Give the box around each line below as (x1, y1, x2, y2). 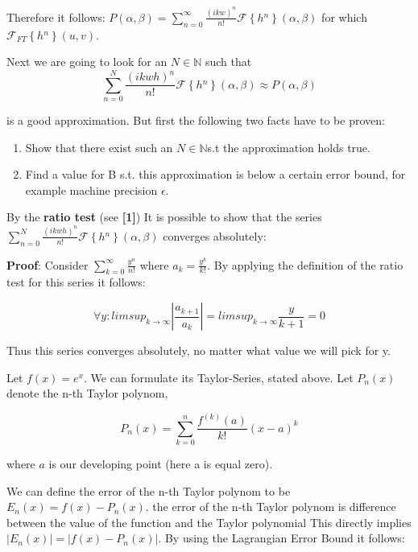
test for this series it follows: (6, 274, 146, 290)
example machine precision (25, 181, 158, 198)
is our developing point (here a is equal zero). (48, 455, 273, 472)
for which (321, 8, 367, 25)
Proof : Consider (6, 256, 89, 273)
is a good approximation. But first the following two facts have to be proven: (6, 111, 385, 128)
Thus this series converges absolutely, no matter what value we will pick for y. (6, 342, 391, 359)
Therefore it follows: (6, 8, 106, 25)
